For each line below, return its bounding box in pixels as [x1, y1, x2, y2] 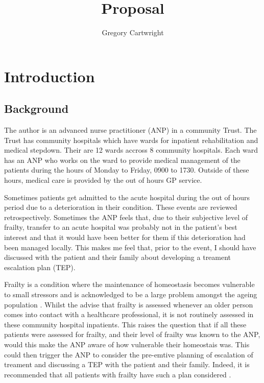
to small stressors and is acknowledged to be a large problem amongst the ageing [4, 289, 257, 300]
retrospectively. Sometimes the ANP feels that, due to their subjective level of [4, 211, 248, 222]
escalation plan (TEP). [4, 261, 76, 272]
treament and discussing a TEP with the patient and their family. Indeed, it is [4, 359, 250, 370]
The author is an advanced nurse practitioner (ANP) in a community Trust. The [4, 125, 257, 135]
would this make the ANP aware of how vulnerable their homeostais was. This [4, 339, 250, 349]
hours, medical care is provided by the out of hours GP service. [4, 175, 202, 185]
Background [4, 101, 69, 116]
